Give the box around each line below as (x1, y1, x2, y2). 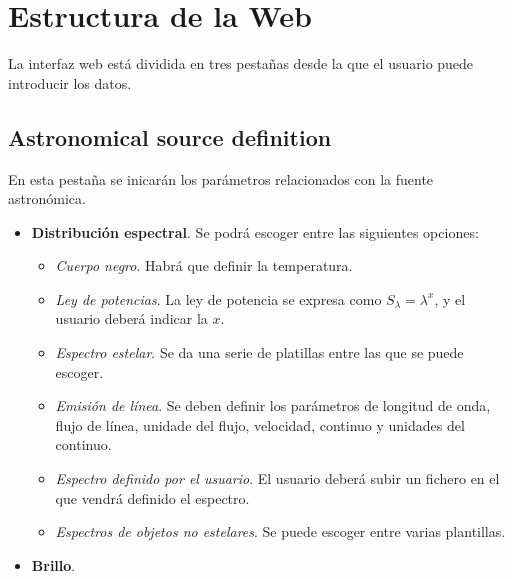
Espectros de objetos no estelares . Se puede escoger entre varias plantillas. (55, 521, 506, 542)
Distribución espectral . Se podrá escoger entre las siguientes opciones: (31, 221, 479, 242)
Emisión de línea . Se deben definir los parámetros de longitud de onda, (55, 395, 491, 416)
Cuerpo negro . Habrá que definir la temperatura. (55, 255, 353, 276)
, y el (434, 288, 466, 309)
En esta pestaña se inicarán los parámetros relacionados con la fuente (8, 168, 434, 189)
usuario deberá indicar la (55, 308, 208, 329)
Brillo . (31, 554, 76, 575)
